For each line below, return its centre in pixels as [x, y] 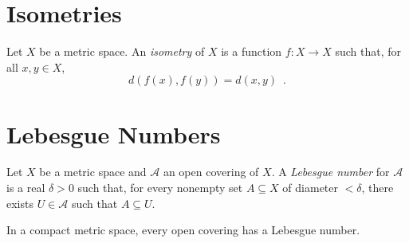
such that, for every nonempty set [160, 188]
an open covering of [211, 172]
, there [378, 188]
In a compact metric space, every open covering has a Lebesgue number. [183, 230]
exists [20, 203]
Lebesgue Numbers [114, 133]
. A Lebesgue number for [330, 172]
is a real [26, 188]
